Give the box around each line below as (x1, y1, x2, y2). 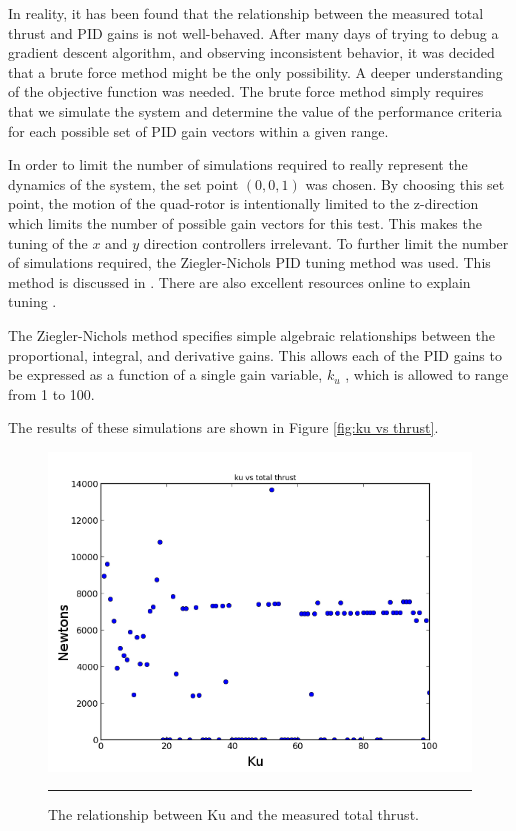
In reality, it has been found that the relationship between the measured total (8, 3, 484, 23)
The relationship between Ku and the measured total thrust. (48, 804, 419, 825)
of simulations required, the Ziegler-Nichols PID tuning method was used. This (8, 252, 491, 273)
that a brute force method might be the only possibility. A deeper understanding (8, 61, 503, 82)
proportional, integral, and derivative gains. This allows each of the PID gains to (8, 344, 502, 365)
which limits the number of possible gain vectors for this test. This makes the (8, 212, 482, 233)
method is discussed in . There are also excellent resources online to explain (8, 271, 471, 292)
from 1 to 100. (8, 383, 95, 404)
